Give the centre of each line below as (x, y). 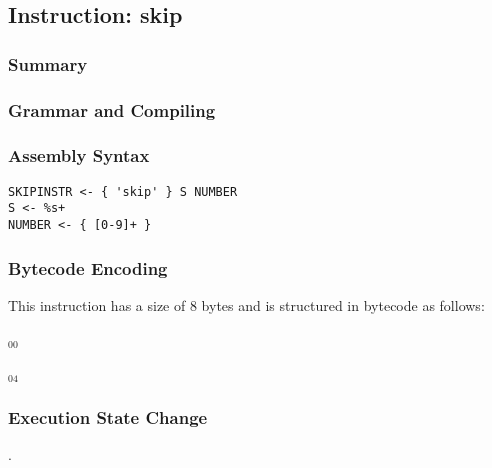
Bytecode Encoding (88, 267)
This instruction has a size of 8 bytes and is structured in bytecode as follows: (246, 304)
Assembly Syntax (79, 155)
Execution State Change (108, 416)
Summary (48, 63)
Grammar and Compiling (112, 109)
